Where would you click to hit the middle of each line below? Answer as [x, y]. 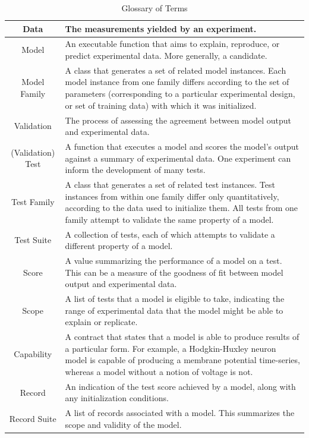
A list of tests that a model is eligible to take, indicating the [175, 299]
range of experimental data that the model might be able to [174, 310]
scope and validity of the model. [123, 424]
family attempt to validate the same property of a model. [169, 219]
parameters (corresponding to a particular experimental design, [180, 94]
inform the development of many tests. [135, 170]
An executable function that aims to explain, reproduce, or [172, 44]
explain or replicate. [101, 322]
